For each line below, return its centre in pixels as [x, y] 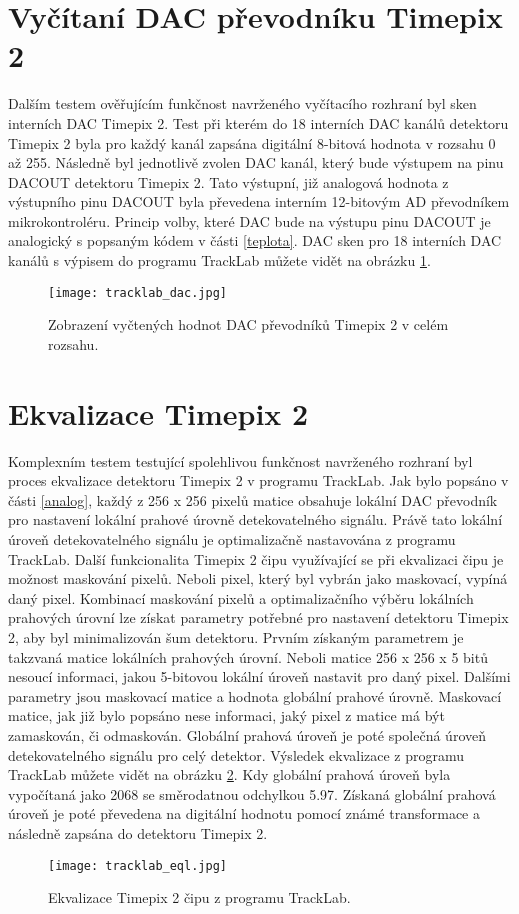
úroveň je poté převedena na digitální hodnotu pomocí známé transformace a [244, 813]
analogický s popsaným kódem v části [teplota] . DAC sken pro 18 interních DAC [255, 240]
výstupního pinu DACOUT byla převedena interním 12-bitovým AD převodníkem [259, 201]
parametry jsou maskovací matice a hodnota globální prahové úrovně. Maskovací [255, 695]
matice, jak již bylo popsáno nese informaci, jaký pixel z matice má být [226, 715]
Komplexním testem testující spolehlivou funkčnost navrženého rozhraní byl [240, 460]
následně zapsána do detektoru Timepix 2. [138, 832]
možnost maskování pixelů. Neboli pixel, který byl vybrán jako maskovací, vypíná [258, 578]
